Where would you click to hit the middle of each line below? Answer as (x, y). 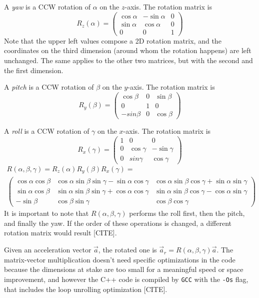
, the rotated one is (127, 250)
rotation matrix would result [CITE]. (60, 233)
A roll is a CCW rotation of (47, 130)
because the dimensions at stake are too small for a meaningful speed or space (124, 269)
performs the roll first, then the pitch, (187, 213)
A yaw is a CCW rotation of (47, 7)
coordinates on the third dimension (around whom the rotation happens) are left (128, 50)
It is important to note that (46, 213)
